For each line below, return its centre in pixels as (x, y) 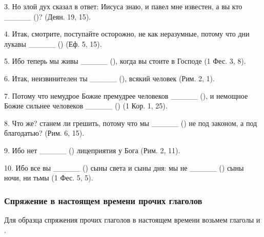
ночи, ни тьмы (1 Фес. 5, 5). (49, 178)
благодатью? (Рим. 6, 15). (44, 133)
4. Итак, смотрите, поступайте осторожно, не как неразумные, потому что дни (127, 34)
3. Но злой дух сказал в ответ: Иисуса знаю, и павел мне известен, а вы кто (123, 6)
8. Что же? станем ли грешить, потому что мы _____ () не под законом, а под (131, 123)
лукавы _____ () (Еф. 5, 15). (53, 43)
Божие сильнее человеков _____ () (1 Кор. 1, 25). (86, 106)
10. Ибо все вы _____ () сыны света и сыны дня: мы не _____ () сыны (124, 167)
